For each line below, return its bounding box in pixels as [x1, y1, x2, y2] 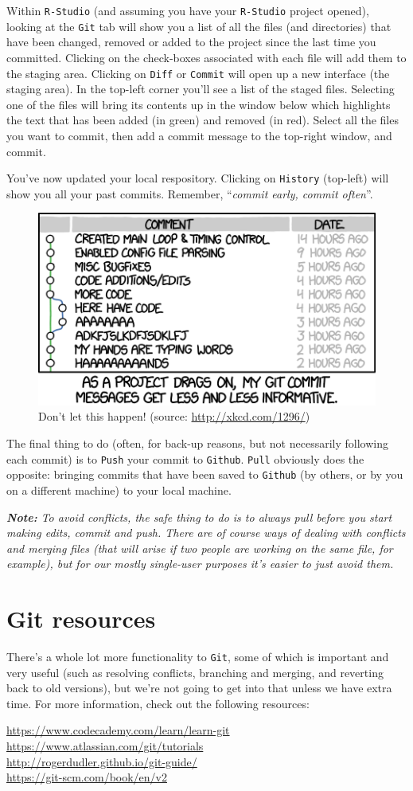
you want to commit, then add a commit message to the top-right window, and [6, 127, 392, 143]
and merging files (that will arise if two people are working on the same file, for [6, 539, 393, 556]
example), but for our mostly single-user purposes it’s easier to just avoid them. [6, 555, 394, 572]
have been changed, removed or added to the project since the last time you [6, 33, 376, 50]
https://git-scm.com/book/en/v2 [6, 769, 167, 785]
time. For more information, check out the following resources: [6, 695, 310, 711]
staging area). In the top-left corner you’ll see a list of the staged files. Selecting [6, 80, 395, 97]
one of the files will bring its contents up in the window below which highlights [6, 96, 391, 112]
